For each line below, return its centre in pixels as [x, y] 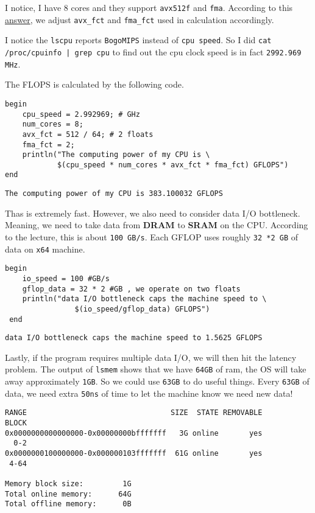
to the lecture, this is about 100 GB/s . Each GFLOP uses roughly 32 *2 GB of [152, 236]
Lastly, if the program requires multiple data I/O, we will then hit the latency [151, 357]
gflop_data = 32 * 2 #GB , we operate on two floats [131, 289]
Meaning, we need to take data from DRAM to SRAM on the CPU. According [157, 225]
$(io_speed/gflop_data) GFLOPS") [142, 309]
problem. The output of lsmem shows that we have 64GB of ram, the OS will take [156, 369]
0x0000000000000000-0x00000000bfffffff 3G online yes [134, 433]
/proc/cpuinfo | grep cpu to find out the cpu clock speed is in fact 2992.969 [153, 51]
